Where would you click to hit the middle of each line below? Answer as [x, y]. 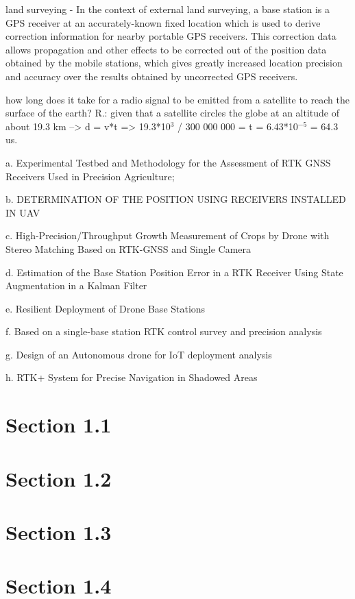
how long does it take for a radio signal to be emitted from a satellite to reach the [178, 99]
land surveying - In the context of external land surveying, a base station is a [168, 9]
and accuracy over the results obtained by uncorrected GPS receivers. [152, 76]
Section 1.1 [59, 425]
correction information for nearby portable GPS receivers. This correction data [171, 36]
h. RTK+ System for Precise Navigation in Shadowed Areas [132, 377]
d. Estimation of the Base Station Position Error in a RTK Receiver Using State [174, 272]
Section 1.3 [59, 532]
